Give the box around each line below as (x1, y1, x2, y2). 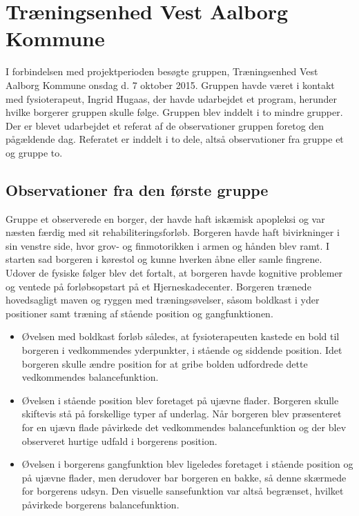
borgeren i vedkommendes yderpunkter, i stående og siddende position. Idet (21, 343, 342, 357)
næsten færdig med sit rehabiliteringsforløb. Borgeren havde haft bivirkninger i (6, 225, 340, 239)
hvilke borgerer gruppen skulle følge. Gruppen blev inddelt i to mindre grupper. (6, 105, 343, 119)
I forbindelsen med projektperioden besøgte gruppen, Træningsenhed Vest (6, 64, 318, 79)
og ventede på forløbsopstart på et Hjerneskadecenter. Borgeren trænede (6, 279, 311, 293)
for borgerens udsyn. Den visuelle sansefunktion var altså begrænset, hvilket (21, 484, 344, 498)
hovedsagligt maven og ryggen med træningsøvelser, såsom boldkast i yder (6, 292, 320, 307)
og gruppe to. (6, 145, 63, 159)
